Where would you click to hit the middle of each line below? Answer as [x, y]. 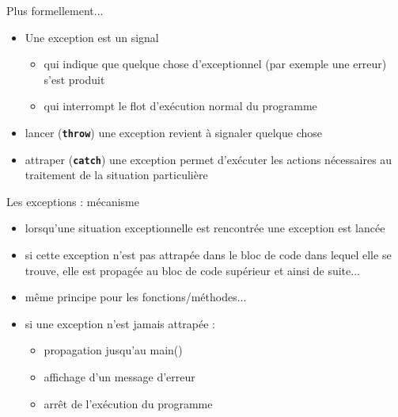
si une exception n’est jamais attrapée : [120, 323]
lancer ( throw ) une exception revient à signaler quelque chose [173, 132]
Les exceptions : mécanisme [73, 201]
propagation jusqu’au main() [113, 350]
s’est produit [74, 79]
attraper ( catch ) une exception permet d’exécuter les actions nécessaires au [208, 159]
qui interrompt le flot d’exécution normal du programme [180, 106]
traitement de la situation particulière [116, 175]
